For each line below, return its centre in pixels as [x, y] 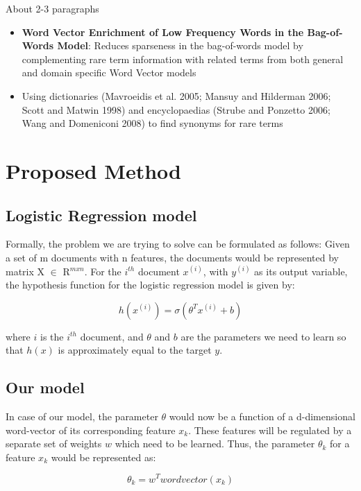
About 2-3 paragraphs [52, 8]
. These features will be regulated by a [270, 430]
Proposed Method [93, 170]
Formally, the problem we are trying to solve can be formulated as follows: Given [178, 244]
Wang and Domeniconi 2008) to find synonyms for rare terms [152, 123]
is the [52, 336]
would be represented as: [103, 457]
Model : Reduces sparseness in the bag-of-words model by [180, 45]
